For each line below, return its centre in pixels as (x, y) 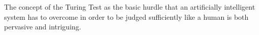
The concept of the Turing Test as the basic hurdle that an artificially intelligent (130, 7)
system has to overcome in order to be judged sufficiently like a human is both (126, 16)
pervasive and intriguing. (43, 27)
